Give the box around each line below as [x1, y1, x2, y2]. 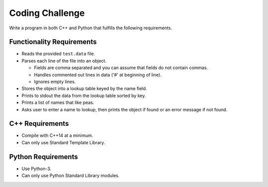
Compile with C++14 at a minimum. [21, 132, 93, 139]
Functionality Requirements [9, 38, 97, 46]
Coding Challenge [9, 7, 85, 18]
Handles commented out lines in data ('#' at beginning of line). [34, 72, 162, 78]
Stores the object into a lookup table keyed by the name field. [21, 86, 147, 92]
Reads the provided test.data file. [21, 51, 95, 57]
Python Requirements [9, 152, 78, 161]
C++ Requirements [9, 119, 69, 128]
